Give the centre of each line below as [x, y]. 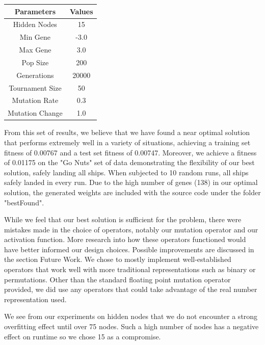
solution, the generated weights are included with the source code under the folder [132, 192]
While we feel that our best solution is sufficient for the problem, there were [123, 219]
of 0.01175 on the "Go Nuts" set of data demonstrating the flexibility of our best [129, 162]
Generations [35, 75]
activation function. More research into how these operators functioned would [125, 239]
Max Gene [35, 50]
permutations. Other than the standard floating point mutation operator [117, 279]
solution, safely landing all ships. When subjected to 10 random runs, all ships [126, 172]
